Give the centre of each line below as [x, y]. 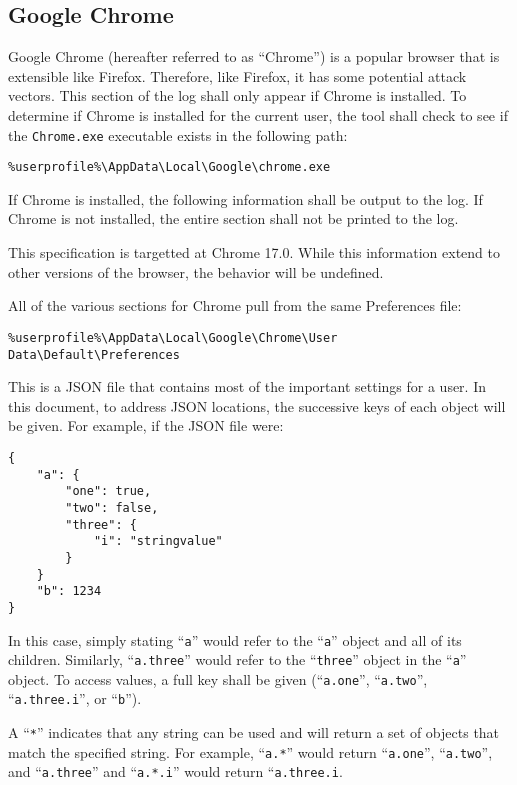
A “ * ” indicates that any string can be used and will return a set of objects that [254, 732]
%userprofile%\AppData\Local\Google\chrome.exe [169, 167]
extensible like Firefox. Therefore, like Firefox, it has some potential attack [237, 75]
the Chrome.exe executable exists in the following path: [178, 134]
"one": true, [108, 491]
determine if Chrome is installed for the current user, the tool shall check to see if [258, 114]
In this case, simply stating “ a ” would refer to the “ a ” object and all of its [235, 639]
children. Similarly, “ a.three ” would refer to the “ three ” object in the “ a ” [237, 659]
